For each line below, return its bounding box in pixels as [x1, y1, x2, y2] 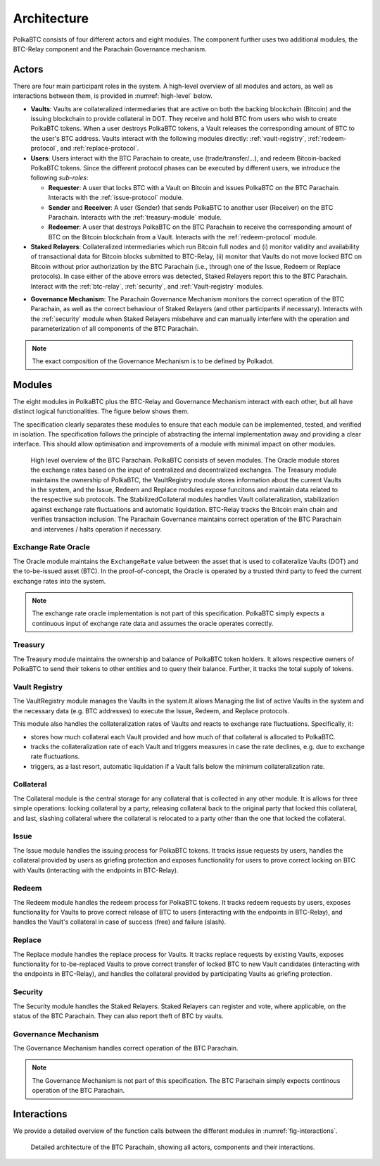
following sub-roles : [30, 173, 89, 182]
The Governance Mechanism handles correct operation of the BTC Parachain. [13, 1044, 239, 1053]
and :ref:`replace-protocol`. [60, 144, 139, 153]
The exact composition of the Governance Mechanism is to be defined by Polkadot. [32, 357, 274, 365]
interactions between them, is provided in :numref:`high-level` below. [13, 92, 213, 100]
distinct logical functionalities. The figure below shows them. [13, 407, 189, 415]
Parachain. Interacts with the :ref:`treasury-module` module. [48, 213, 222, 221]
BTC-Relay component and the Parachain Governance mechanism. [13, 44, 207, 53]
